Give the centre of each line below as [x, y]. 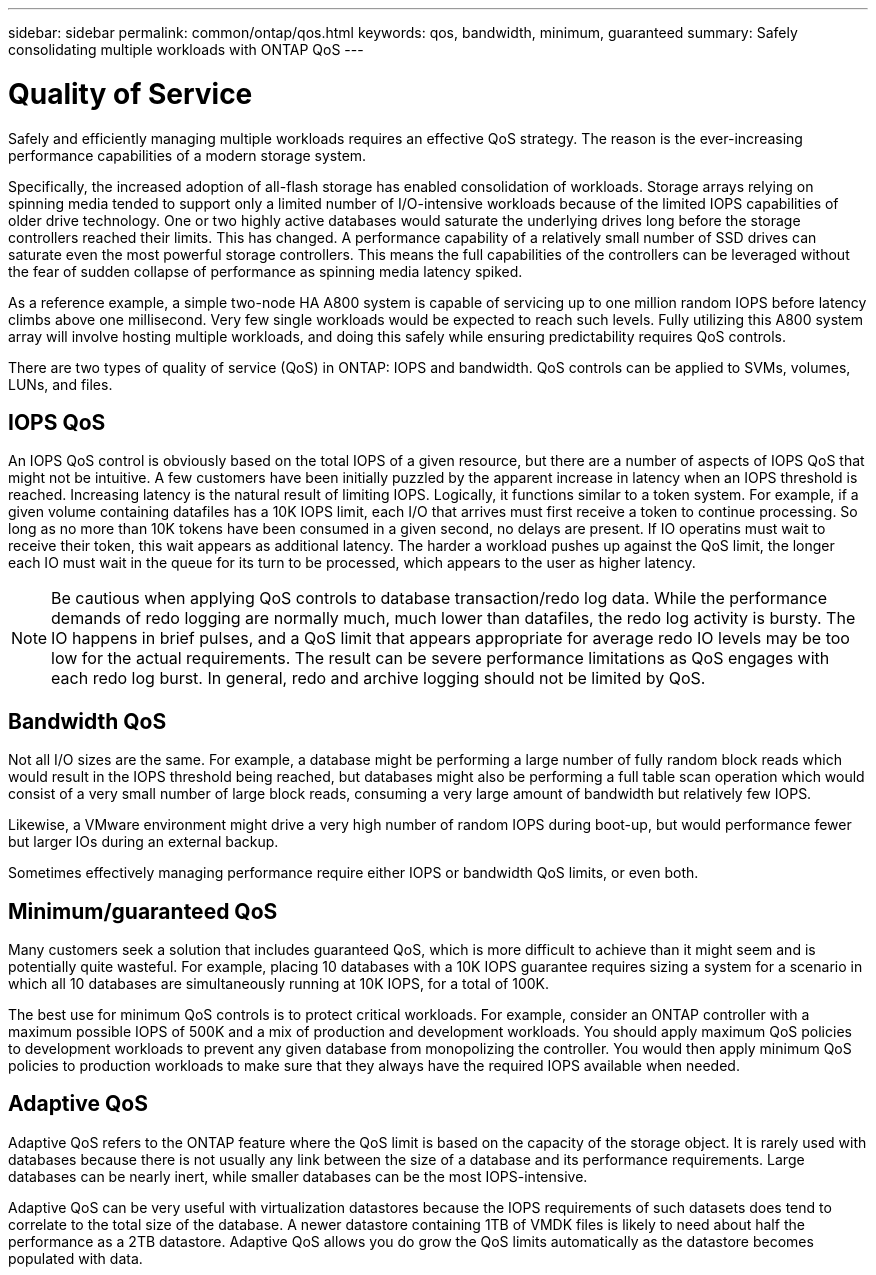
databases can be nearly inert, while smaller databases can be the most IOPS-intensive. [298, 1176]
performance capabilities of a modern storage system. [187, 155]
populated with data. [75, 1258]
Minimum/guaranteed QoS [143, 911]
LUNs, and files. [60, 384]
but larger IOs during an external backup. [143, 842]
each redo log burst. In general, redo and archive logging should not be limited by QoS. [378, 678]
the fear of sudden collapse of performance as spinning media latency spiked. [265, 271]
